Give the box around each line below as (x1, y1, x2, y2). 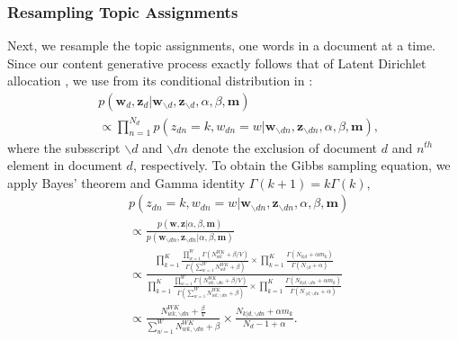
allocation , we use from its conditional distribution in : (7, 71, 313, 90)
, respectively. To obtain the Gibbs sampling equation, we (132, 156, 451, 175)
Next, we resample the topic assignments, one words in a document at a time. (7, 36, 436, 55)
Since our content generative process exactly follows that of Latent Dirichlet (7, 53, 427, 72)
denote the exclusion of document (192, 138, 378, 157)
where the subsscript (7, 138, 121, 157)
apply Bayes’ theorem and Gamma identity (7, 173, 246, 192)
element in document (7, 156, 122, 175)
